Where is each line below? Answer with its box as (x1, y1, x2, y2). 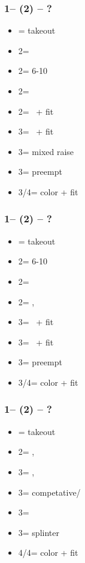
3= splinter (18, 526, 59, 538)
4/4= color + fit (18, 546, 78, 559)
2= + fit (18, 105, 54, 117)
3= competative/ (18, 485, 81, 498)
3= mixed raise (18, 145, 74, 157)
